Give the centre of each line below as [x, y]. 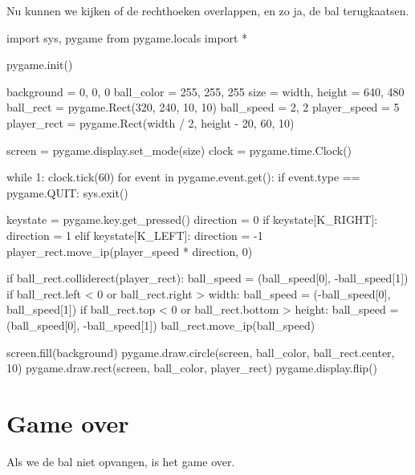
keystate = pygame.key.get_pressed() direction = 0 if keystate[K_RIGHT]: [192, 219]
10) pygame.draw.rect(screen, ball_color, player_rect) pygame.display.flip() [192, 368]
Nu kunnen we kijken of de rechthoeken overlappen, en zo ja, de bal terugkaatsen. [208, 10]
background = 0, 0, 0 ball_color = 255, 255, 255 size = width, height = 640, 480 [205, 91]
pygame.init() [40, 65]
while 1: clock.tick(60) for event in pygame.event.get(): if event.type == [183, 177]
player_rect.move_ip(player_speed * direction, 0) [130, 251]
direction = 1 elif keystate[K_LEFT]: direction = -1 [135, 235]
